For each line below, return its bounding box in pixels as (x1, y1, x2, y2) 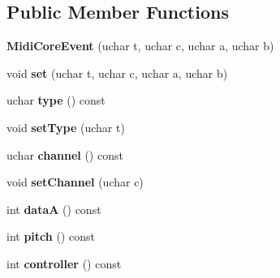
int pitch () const (6, 228, 95, 245)
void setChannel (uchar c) (6, 173, 144, 190)
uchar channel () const (6, 146, 123, 163)
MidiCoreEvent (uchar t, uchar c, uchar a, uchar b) (6, 37, 274, 54)
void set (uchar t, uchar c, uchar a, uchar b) (6, 64, 228, 81)
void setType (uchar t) (6, 118, 125, 135)
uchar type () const (6, 92, 106, 109)
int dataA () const (6, 200, 101, 217)
